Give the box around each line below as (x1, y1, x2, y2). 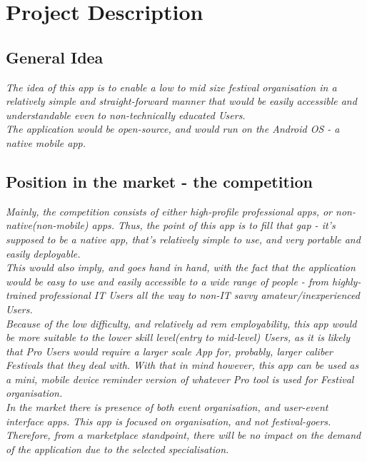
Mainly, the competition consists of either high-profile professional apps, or (6, 203, 333, 218)
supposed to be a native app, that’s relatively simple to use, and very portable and (6, 231, 361, 246)
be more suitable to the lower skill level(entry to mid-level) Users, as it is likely (6, 330, 351, 345)
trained (6, 288, 36, 303)
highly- (331, 273, 361, 288)
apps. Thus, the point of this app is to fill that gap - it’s (91, 218, 336, 233)
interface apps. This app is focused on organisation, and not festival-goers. (6, 413, 331, 428)
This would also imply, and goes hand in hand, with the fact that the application (6, 260, 356, 275)
